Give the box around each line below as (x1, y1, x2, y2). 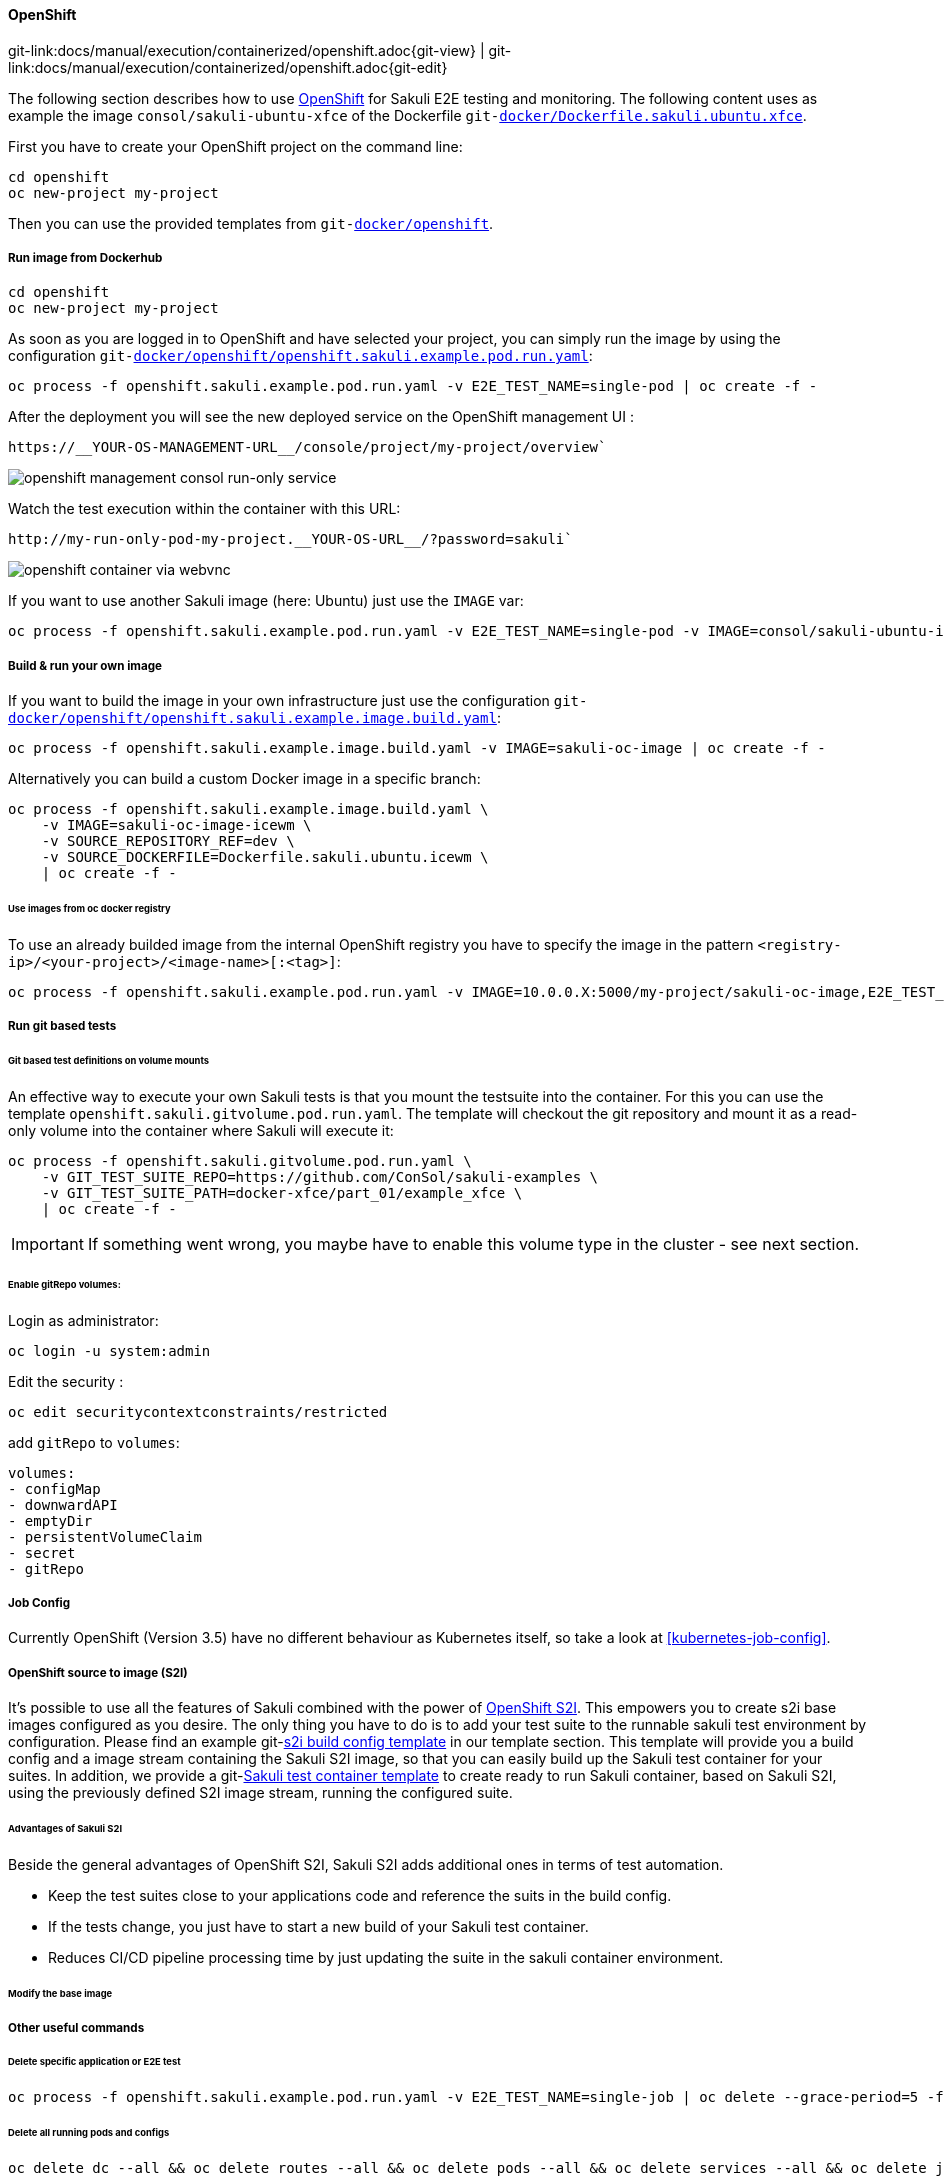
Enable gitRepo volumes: (8, 1278, 121, 1290)
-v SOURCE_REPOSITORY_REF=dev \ (41, 833, 295, 850)
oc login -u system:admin (8, 1342, 211, 1359)
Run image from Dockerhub (8, 251, 163, 265)
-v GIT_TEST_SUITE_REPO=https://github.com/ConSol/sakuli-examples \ (41, 1168, 599, 1185)
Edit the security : (8, 1372, 124, 1390)
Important (11, 1233, 84, 1254)
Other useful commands (8, 2020, 145, 2035)
